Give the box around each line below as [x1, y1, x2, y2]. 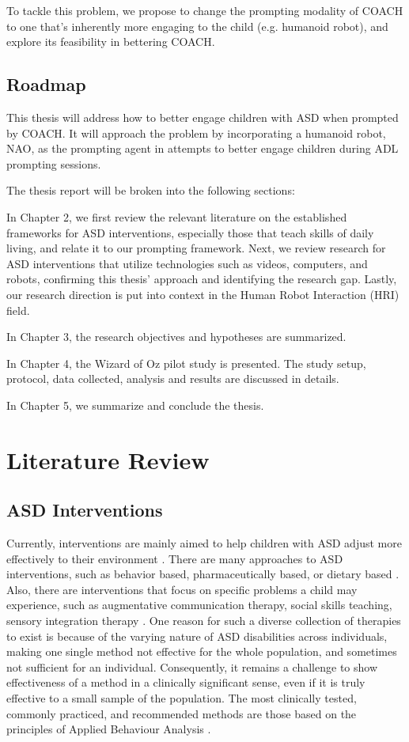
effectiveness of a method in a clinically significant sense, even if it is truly [6, 674, 365, 691]
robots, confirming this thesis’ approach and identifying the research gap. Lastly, [6, 271, 397, 287]
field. [6, 301, 30, 318]
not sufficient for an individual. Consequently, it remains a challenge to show [6, 658, 378, 675]
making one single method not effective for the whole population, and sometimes [6, 643, 397, 660]
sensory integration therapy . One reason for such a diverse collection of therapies [6, 612, 401, 629]
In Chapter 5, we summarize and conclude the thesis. [6, 396, 264, 413]
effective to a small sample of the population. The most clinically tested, [6, 690, 357, 706]
